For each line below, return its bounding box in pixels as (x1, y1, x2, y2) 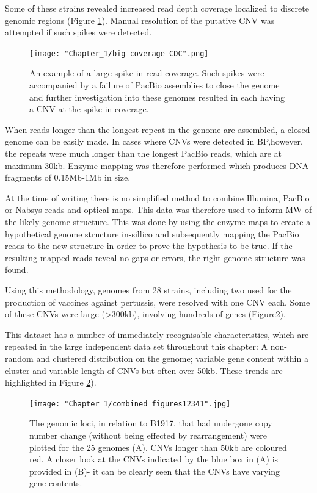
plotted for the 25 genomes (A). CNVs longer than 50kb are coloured (29, 441, 287, 453)
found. (5, 263, 29, 276)
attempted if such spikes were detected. (5, 26, 152, 38)
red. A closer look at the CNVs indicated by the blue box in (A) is (29, 453, 279, 466)
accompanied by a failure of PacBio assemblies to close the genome (29, 79, 280, 92)
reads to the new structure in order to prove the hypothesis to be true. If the (5, 239, 293, 252)
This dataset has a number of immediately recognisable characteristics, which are (5, 328, 309, 340)
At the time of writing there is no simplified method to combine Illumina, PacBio (5, 191, 310, 204)
